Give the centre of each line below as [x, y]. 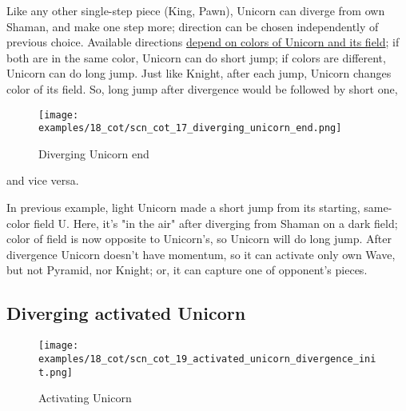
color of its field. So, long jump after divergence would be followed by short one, [202, 88]
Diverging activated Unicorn [126, 313]
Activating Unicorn [85, 398]
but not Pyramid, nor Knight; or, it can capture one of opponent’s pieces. [187, 270]
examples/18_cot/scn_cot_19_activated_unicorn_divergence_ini [207, 359]
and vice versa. [43, 180]
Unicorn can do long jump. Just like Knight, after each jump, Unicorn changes [199, 73]
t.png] [56, 372]
